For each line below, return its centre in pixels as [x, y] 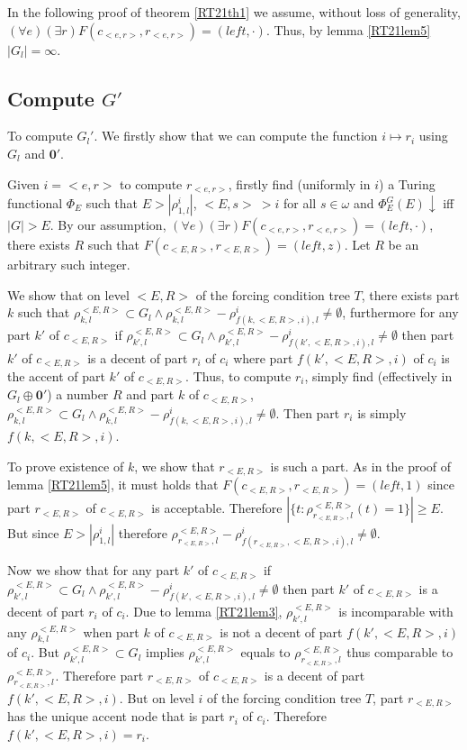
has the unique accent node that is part [116, 716]
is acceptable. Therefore [217, 508]
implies [165, 652]
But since [33, 533]
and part [150, 394]
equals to [265, 652]
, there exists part [410, 294]
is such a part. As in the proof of [361, 466]
